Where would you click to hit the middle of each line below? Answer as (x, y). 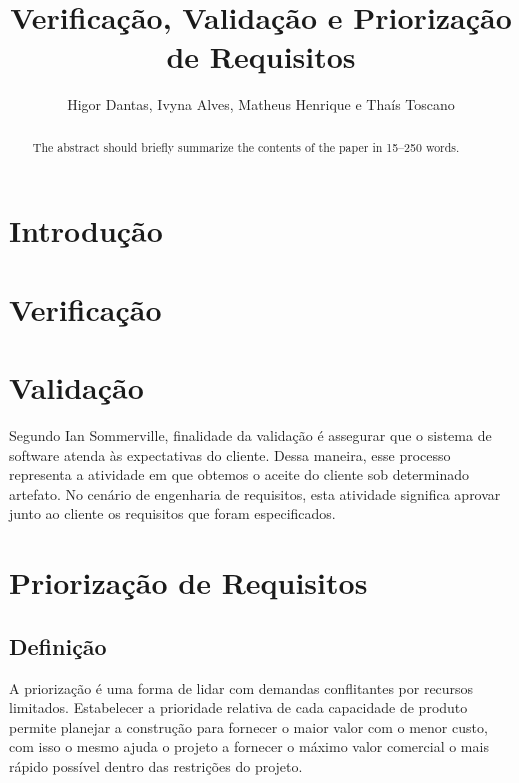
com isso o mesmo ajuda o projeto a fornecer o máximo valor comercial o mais (249, 746)
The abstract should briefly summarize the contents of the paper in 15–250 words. (246, 146)
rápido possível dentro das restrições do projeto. (156, 765)
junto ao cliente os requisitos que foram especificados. (172, 513)
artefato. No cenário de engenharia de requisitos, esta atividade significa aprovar (255, 493)
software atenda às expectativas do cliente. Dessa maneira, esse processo (230, 454)
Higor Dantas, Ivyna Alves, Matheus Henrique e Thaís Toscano (261, 104)
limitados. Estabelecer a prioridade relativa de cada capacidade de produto (238, 707)
